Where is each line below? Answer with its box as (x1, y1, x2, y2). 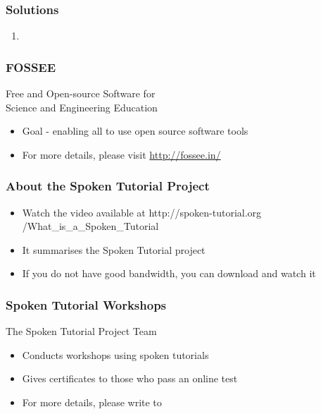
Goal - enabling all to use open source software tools (22, 123, 248, 138)
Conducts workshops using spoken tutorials (22, 347, 209, 362)
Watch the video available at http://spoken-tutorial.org (22, 205, 262, 219)
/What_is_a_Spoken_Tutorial (22, 219, 159, 233)
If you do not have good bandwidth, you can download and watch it (22, 266, 316, 281)
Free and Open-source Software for (6, 86, 156, 101)
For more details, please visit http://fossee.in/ (22, 147, 221, 162)
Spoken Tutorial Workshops (6, 296, 167, 313)
